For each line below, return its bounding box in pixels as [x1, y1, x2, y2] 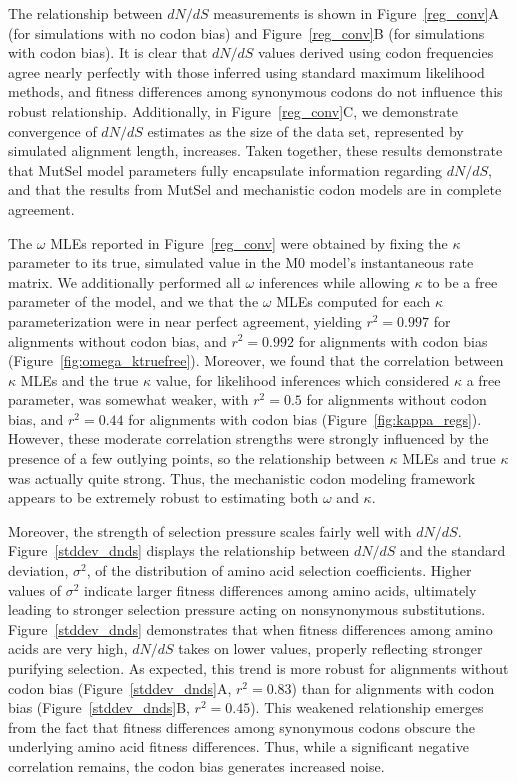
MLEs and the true [20, 369, 139, 390]
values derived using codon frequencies [258, 42, 494, 63]
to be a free [427, 271, 498, 292]
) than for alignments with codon [291, 677, 495, 698]
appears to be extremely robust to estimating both [8, 487, 319, 508]
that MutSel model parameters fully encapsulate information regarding [8, 159, 443, 180]
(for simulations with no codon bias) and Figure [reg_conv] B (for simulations [8, 22, 485, 43]
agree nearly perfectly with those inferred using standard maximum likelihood [8, 61, 485, 82]
